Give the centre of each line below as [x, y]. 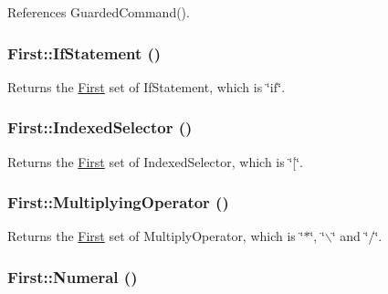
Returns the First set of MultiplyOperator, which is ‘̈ [156, 236]
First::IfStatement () [84, 52]
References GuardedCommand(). [99, 12]
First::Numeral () [73, 276]
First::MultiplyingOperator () [118, 202]
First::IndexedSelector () [100, 127]
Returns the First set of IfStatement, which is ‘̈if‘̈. [147, 86]
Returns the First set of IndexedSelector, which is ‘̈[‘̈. [155, 161]
